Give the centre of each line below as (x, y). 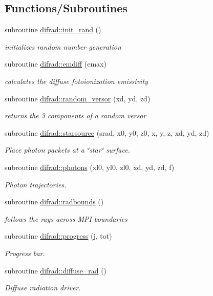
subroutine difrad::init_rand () (53, 29)
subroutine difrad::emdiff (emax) (56, 64)
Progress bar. (25, 253)
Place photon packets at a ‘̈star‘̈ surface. (67, 150)
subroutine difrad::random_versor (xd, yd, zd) (78, 98)
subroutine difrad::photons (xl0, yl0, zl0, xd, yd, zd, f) (90, 167)
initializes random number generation (63, 46)
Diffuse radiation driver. (43, 288)
